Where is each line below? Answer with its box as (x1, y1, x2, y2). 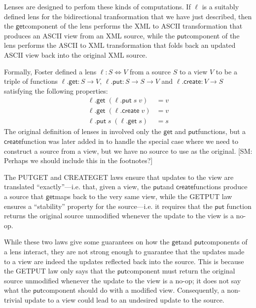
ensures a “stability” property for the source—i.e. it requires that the (4, 201, 213, 211)
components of (204, 237, 248, 247)
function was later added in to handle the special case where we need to (21, 136, 238, 146)
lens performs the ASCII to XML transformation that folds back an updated (4, 40, 236, 50)
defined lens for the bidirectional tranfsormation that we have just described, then (4, 11, 252, 21)
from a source (129, 66, 171, 76)
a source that (4, 191, 44, 201)
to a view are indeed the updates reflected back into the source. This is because (4, 256, 244, 266)
